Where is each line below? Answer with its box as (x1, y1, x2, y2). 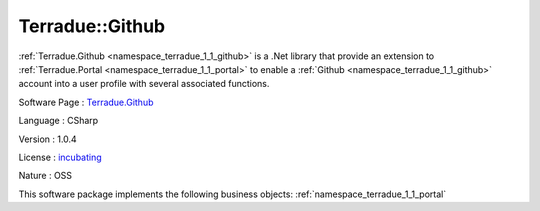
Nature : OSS (18, 170, 73, 182)
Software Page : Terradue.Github (18, 96, 154, 108)
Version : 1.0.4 (18, 133, 77, 145)
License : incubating (18, 151, 102, 163)
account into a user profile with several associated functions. (18, 78, 270, 90)
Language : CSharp (18, 115, 99, 127)
